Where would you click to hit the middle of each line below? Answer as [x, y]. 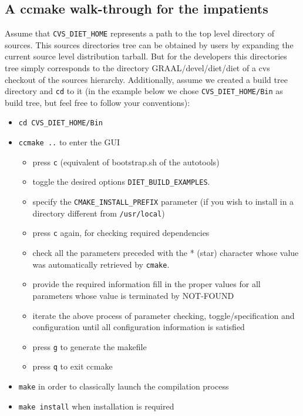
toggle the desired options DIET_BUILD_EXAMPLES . [121, 182]
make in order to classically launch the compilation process [124, 386]
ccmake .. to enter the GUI [69, 142]
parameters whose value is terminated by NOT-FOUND [133, 295]
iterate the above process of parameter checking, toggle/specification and [164, 315]
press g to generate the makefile [90, 346]
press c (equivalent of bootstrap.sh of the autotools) [126, 162]
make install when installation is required [96, 406]
